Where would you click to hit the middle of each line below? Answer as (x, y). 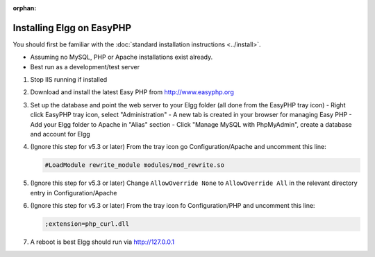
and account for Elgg (60, 134)
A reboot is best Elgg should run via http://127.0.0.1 (102, 242)
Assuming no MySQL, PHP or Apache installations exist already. (122, 57)
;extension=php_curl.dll (87, 224)
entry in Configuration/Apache (74, 193)
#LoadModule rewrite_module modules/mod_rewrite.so (135, 165)
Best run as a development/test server (85, 67)
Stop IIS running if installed (69, 80)
